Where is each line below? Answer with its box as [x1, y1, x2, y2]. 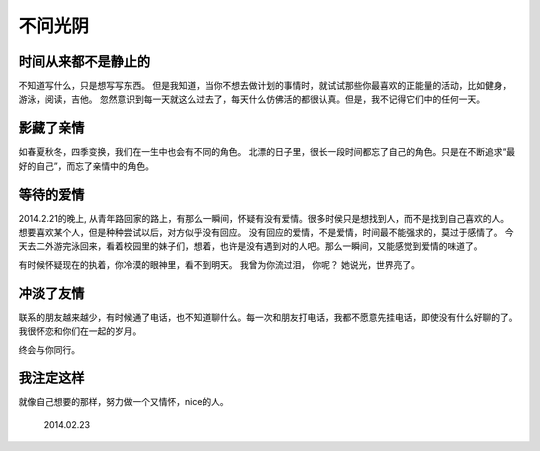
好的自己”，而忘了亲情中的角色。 [18, 160, 155, 172]
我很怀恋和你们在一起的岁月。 [18, 325, 142, 337]
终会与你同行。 [18, 343, 80, 355]
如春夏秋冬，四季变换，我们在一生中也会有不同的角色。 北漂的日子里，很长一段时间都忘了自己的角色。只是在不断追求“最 [18, 146, 516, 158]
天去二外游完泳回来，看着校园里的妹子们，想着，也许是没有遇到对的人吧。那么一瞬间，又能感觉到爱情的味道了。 [18, 240, 483, 252]
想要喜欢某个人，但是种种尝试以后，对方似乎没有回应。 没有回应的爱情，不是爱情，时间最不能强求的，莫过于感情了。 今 [18, 226, 514, 239]
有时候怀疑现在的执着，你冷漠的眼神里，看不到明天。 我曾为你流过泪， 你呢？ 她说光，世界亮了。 [18, 258, 420, 270]
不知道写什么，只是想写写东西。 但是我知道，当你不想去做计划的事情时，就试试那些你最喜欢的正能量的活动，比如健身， [18, 80, 512, 92]
